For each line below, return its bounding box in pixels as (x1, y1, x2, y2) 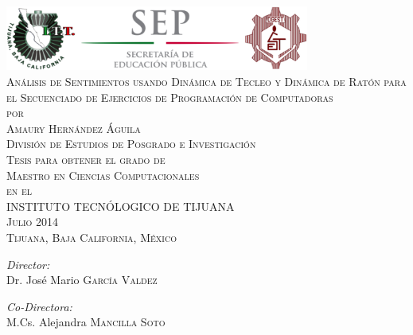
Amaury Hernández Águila (6, 119, 141, 136)
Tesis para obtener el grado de (6, 151, 166, 168)
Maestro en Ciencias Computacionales (6, 166, 200, 183)
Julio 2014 (6, 213, 58, 230)
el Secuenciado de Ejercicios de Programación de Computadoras (6, 88, 333, 105)
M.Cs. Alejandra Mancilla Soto (6, 314, 166, 330)
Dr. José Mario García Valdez (6, 271, 158, 288)
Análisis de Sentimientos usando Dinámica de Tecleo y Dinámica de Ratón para (6, 73, 407, 90)
